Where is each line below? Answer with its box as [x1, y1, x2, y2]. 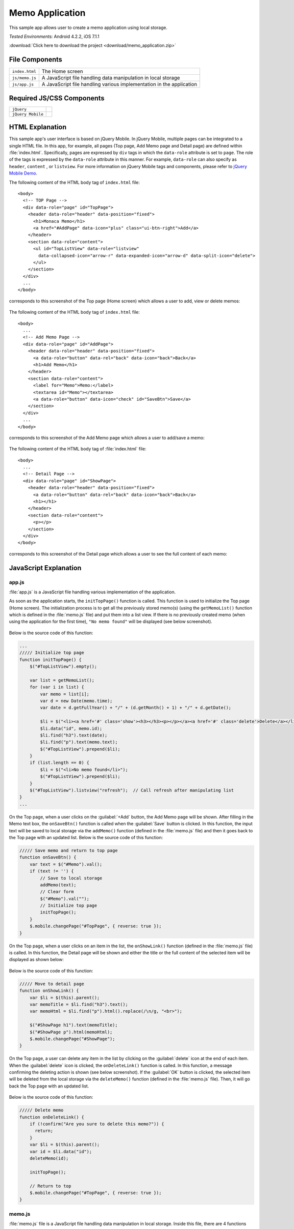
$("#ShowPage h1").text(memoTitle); [29, 1023, 118, 1028]
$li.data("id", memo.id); [40, 726, 102, 731]
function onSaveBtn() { [19, 854, 77, 860]
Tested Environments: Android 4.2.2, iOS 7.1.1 [9, 33, 100, 39]
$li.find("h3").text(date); [40, 732, 108, 738]
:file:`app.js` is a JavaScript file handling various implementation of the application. [9, 589, 176, 595]
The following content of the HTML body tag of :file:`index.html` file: [9, 446, 147, 452]
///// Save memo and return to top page [19, 848, 118, 853]
